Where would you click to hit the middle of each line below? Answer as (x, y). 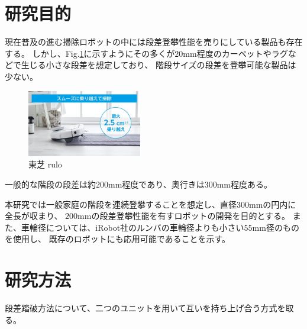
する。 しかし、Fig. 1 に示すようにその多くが (90, 53)
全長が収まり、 (34, 216)
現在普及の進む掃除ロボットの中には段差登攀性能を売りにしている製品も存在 (154, 42)
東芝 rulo (45, 164)
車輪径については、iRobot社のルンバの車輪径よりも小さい (133, 227)
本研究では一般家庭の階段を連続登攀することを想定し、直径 (121, 204)
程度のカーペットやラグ (242, 53)
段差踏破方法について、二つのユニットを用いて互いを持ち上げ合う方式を (145, 308)
